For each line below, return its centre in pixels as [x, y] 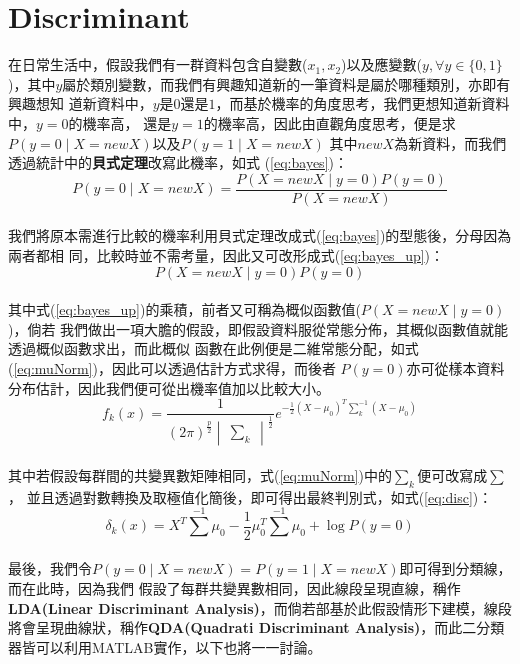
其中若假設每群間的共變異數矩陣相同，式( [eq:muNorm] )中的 [200, 474]
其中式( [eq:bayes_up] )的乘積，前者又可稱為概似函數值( [184, 309]
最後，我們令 [50, 568]
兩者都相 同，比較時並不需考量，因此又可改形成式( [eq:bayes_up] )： [226, 254]
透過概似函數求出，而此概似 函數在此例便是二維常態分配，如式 [213, 348]
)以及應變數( [381, 64]
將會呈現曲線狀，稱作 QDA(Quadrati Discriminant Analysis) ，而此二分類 [256, 627]
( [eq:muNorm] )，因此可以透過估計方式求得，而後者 [172, 367]
